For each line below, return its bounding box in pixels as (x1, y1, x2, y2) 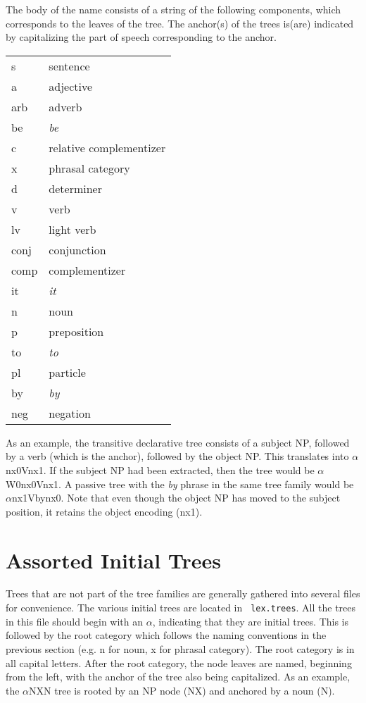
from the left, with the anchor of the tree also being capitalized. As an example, (6, 669, 351, 684)
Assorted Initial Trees (6, 545, 222, 574)
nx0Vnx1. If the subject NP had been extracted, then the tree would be (6, 462, 315, 477)
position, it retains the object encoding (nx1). (6, 504, 203, 518)
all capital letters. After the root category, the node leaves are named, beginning (6, 655, 352, 670)
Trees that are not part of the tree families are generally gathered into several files (6, 586, 360, 601)
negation (49, 404, 91, 421)
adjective (49, 77, 93, 94)
